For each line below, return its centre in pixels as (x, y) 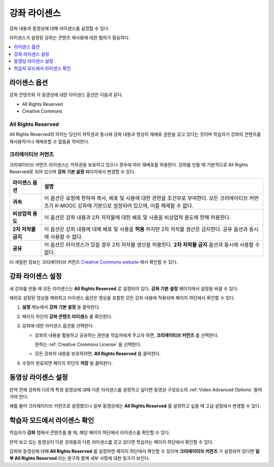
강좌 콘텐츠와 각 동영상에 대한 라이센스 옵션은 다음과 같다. (66, 95)
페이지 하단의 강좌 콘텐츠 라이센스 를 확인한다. (67, 316)
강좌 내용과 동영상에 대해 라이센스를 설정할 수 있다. (59, 28)
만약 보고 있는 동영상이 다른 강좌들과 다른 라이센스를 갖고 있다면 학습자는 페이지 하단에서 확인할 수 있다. (111, 442)
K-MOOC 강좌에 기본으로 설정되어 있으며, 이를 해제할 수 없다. (124, 205)
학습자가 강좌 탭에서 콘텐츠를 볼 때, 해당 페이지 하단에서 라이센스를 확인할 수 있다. (90, 433)
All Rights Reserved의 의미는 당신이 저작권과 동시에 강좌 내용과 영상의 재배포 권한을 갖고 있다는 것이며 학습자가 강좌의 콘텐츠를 (135, 134)
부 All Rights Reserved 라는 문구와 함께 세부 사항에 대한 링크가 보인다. (80, 458)
